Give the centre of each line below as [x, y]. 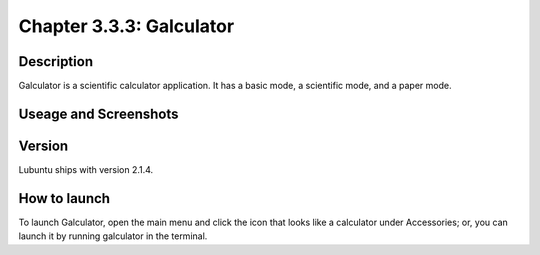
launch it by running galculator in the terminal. [113, 236]
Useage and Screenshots [98, 113]
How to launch [64, 198]
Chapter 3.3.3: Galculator [126, 26]
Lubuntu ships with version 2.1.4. [86, 169]
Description [56, 61]
